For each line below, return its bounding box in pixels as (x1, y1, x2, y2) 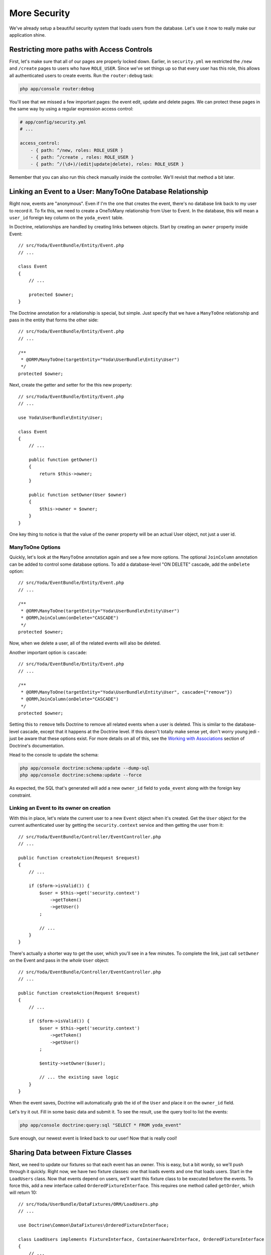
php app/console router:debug (20, 86, 94, 91)
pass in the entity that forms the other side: (9, 317, 99, 323)
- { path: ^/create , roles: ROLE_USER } (30, 154, 134, 160)
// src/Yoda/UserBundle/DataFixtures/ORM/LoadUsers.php (18, 1201, 159, 1207)
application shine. (9, 32, 46, 38)
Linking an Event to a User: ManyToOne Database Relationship (9, 187, 208, 196)
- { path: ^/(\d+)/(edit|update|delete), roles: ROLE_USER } (30, 161, 184, 167)
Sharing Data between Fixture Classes (9, 1148, 132, 1157)
